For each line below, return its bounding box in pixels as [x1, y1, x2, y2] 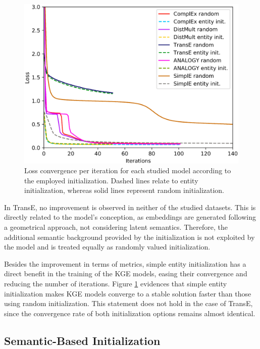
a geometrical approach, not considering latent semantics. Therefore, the [4, 222, 228, 232]
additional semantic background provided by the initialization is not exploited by [4, 231, 255, 242]
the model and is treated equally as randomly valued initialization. [4, 241, 211, 252]
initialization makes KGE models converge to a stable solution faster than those [4, 288, 251, 298]
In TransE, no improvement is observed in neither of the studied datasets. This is [4, 202, 256, 212]
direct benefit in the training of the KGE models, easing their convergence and [4, 268, 247, 279]
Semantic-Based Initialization [4, 332, 161, 348]
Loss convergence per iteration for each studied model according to [24, 165, 231, 176]
